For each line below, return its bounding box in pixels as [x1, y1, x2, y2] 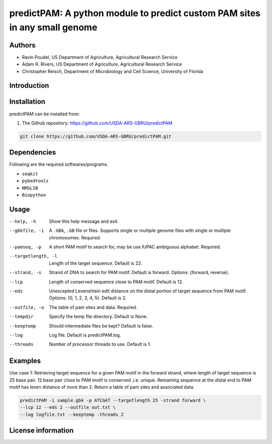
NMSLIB [22, 185, 38, 191]
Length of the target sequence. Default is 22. [49, 260, 143, 266]
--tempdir [9, 314, 34, 320]
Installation [9, 97, 45, 106]
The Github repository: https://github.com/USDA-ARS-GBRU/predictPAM [22, 120, 173, 126]
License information [9, 426, 74, 435]
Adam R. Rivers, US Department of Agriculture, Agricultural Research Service [22, 61, 182, 68]
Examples [9, 357, 41, 365]
